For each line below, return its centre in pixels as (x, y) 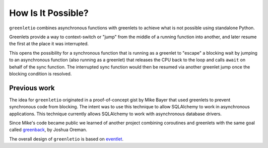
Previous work (32, 88)
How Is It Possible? (49, 13)
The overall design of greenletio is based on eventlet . (66, 139)
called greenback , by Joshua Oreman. (48, 130)
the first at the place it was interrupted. (49, 44)
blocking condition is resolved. (40, 74)
